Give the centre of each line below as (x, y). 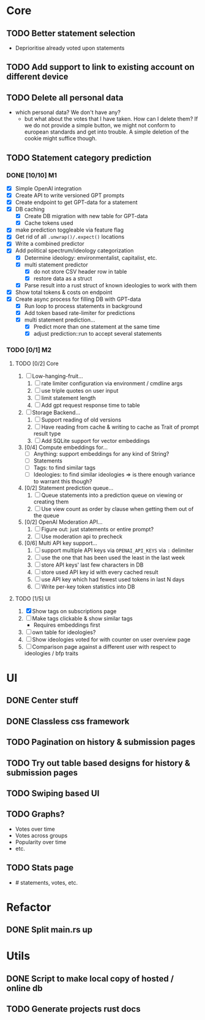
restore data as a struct (63, 278)
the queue (46, 515)
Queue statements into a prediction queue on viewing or (112, 495)
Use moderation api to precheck (82, 536)
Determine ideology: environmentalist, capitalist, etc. (91, 257)
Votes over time (35, 829)
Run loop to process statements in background (83, 306)
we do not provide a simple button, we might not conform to (100, 126)
